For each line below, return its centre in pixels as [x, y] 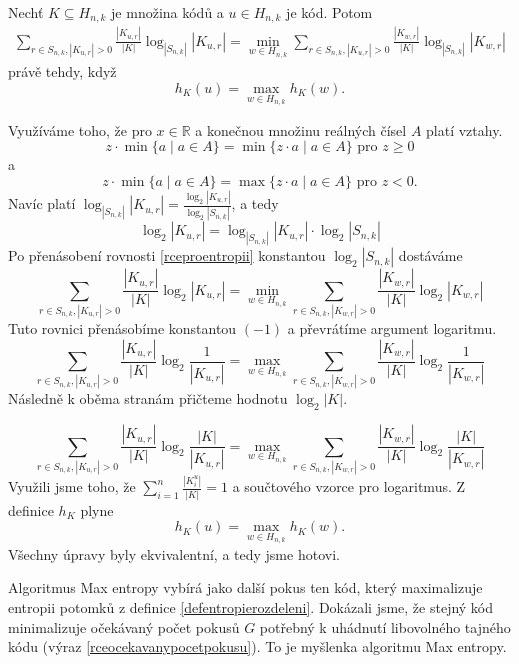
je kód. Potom [329, 12]
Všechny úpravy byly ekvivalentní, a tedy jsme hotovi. [174, 553]
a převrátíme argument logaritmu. [392, 328]
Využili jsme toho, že [72, 486]
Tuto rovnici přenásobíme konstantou [122, 328]
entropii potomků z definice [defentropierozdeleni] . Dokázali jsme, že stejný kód [251, 607]
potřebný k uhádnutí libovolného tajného [385, 626]
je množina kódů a [167, 12]
